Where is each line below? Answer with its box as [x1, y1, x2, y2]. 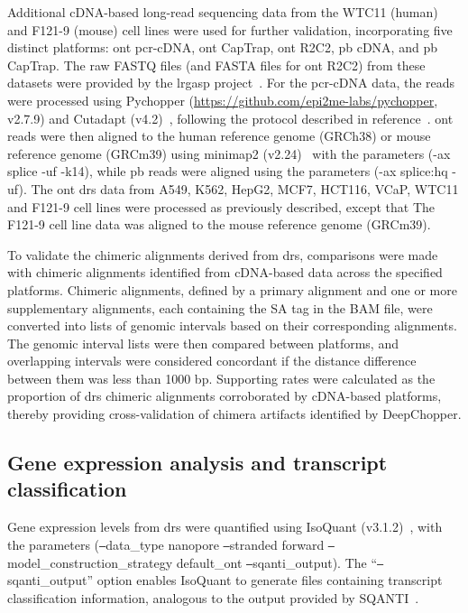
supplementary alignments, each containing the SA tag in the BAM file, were [7, 298, 433, 317]
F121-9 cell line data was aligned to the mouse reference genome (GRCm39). [7, 215, 431, 234]
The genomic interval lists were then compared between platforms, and [7, 333, 399, 352]
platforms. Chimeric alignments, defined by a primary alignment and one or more [7, 280, 457, 299]
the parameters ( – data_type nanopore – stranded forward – [7, 534, 335, 553]
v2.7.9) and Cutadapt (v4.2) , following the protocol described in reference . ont [7, 108, 454, 127]
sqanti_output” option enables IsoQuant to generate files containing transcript [7, 571, 443, 590]
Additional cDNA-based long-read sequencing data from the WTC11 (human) [7, 3, 438, 21]
